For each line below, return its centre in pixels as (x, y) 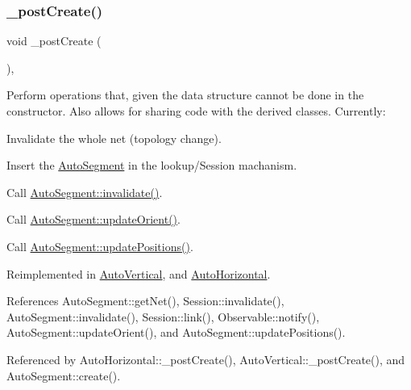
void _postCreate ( (54, 41)
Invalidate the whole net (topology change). (114, 138)
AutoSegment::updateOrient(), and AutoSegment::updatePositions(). (176, 332)
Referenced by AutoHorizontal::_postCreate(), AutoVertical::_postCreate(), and (206, 359)
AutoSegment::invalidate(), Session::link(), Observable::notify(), (163, 316)
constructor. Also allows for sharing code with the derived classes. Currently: (196, 111)
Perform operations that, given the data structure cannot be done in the (185, 95)
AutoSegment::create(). (64, 375)
